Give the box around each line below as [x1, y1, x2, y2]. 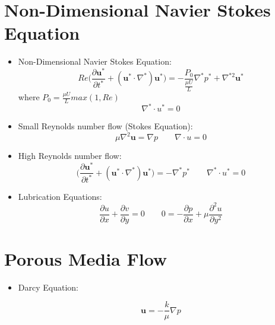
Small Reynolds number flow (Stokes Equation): [18, 120, 193, 132]
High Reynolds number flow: [18, 149, 122, 162]
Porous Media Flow [4, 246, 167, 270]
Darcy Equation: [18, 281, 78, 293]
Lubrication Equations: [18, 190, 102, 202]
